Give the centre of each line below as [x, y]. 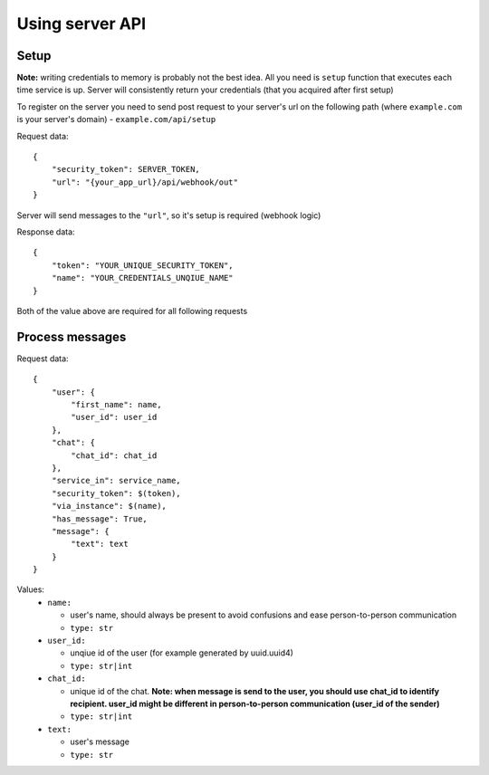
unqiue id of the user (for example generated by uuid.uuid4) [182, 653]
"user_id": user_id [114, 417]
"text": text [100, 544]
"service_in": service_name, [116, 481]
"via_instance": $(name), [109, 506]
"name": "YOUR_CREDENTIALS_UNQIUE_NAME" [143, 278]
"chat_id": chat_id [114, 455]
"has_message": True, [100, 519]
